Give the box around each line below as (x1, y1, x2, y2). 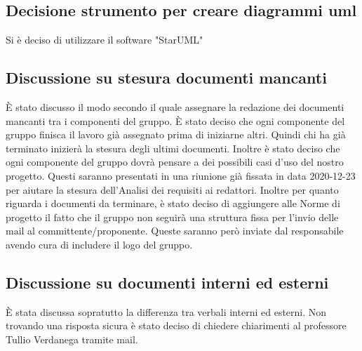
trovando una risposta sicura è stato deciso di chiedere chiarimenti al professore (6, 318, 347, 333)
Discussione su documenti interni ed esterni (6, 271, 329, 293)
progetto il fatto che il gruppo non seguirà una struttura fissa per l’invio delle (6, 209, 339, 224)
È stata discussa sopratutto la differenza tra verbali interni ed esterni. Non (6, 304, 327, 319)
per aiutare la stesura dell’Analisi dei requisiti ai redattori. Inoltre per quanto (6, 182, 339, 197)
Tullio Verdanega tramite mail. (6, 331, 138, 346)
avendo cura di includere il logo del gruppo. (6, 237, 193, 251)
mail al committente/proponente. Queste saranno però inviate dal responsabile (6, 223, 344, 238)
